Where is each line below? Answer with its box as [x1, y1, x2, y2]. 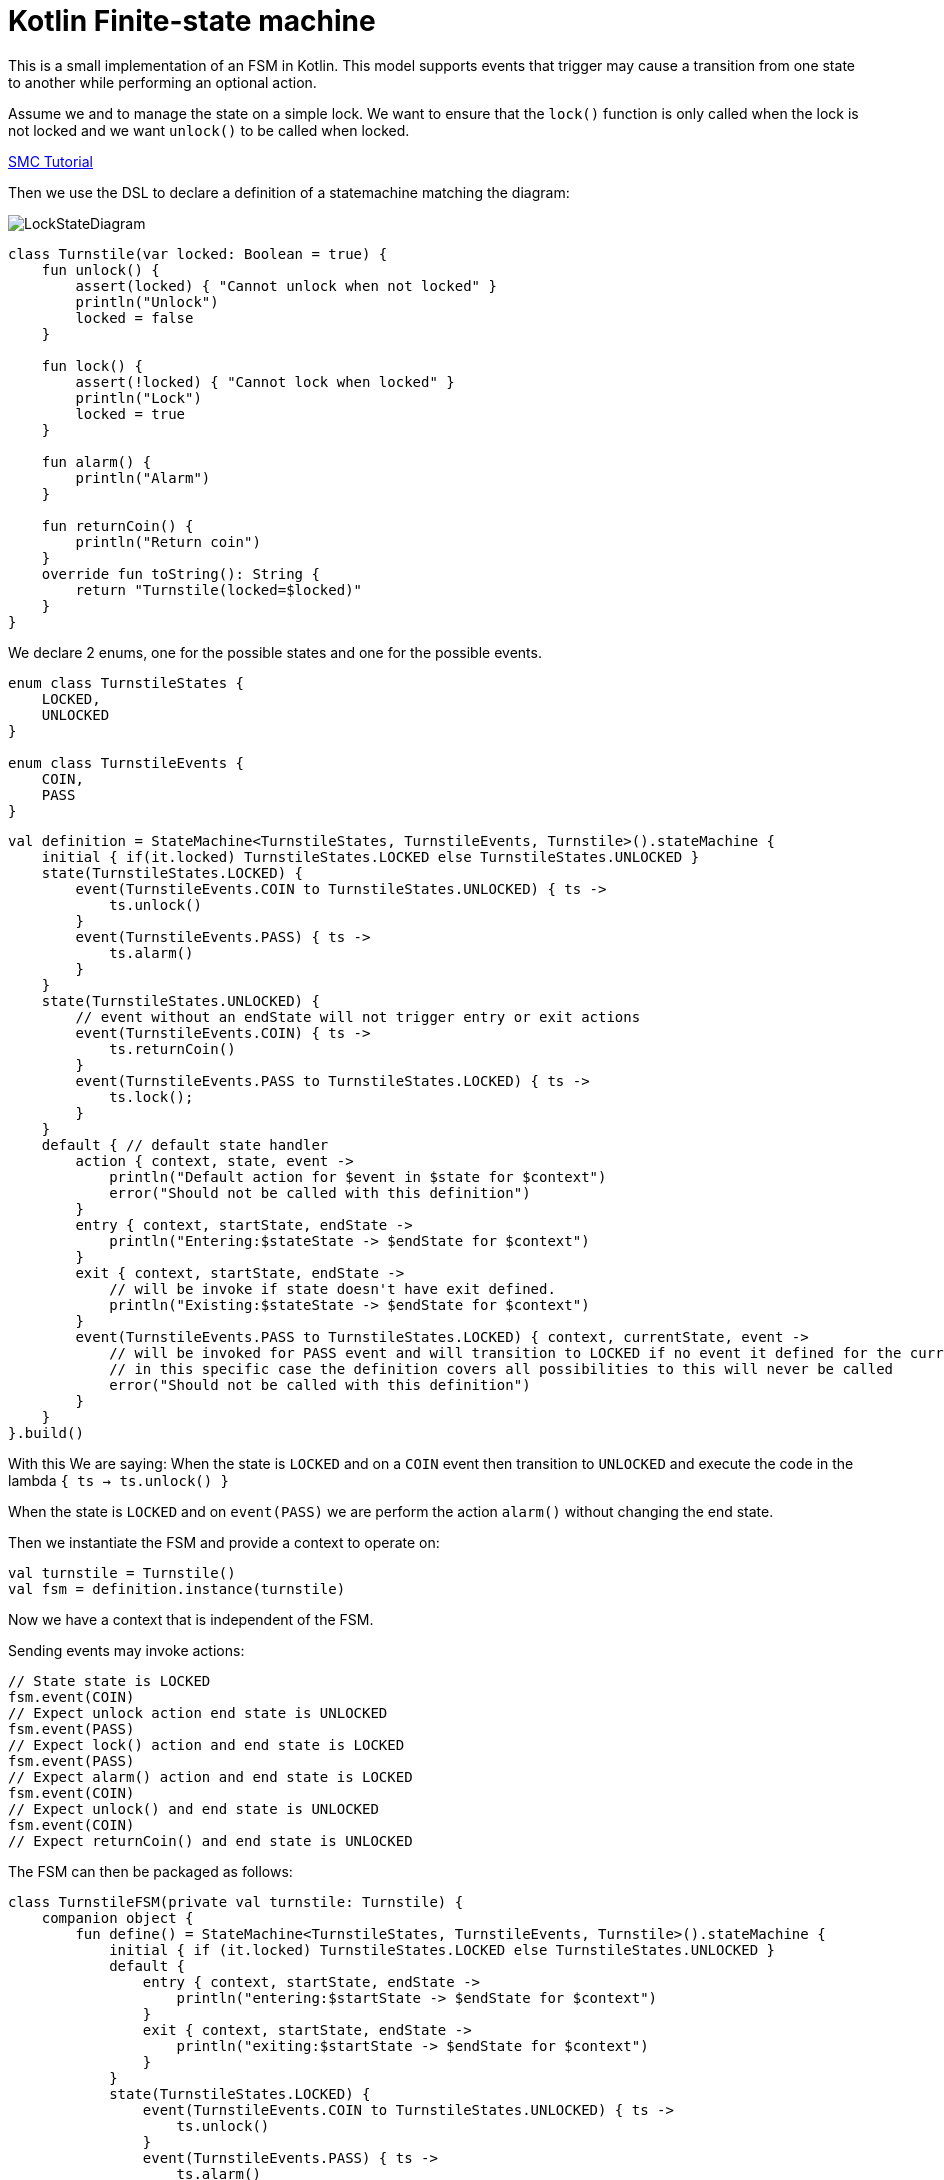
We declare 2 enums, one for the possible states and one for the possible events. [8, 643, 542, 661]
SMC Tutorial [8, 152, 93, 170]
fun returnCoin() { [41, 517, 194, 534]
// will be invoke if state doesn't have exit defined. [109, 1280, 556, 1297]
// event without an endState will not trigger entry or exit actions [75, 1008, 641, 1025]
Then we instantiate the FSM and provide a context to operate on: [8, 1533, 440, 1551]
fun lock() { [41, 357, 143, 374]
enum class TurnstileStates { [8, 674, 245, 691]
